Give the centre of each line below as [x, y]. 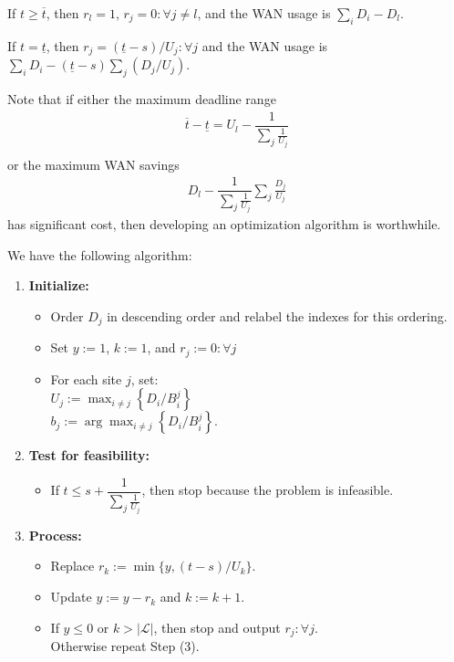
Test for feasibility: [89, 455]
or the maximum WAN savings [93, 164]
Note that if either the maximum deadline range [142, 99]
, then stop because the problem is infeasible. [268, 490]
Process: [55, 535]
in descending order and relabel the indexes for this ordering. [277, 315]
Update [71, 597]
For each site [86, 378]
